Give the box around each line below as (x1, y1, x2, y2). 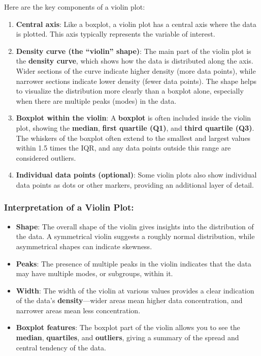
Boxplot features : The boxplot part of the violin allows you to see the (16, 322, 240, 333)
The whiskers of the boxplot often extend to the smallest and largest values (16, 132, 251, 143)
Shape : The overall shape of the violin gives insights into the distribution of (16, 221, 254, 231)
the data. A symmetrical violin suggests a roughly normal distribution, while (16, 231, 255, 242)
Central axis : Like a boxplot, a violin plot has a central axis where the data (16, 18, 256, 29)
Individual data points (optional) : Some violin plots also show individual (16, 169, 257, 180)
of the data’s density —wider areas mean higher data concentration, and (16, 295, 243, 306)
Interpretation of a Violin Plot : (4, 201, 134, 214)
